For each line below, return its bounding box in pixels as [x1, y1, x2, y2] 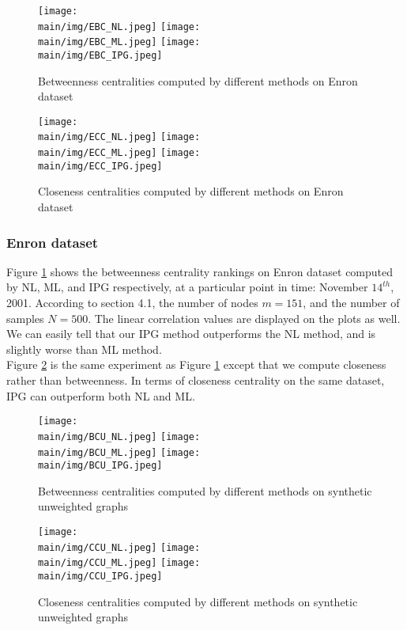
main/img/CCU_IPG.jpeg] [38, 570, 163, 582]
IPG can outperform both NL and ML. [6, 387, 195, 404]
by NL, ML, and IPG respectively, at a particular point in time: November [6, 279, 368, 295]
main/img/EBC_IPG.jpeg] [38, 49, 163, 61]
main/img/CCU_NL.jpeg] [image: [38, 541, 201, 553]
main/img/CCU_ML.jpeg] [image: [38, 557, 201, 569]
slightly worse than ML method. [6, 340, 162, 357]
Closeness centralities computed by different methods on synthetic [38, 593, 358, 609]
